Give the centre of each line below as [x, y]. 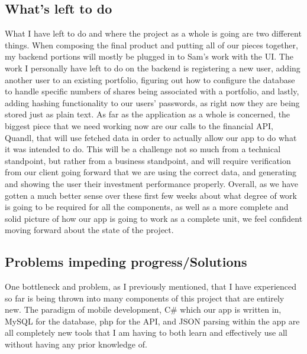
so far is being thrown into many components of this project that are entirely [145, 298]
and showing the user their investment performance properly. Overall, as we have [152, 183]
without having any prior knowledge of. [76, 344]
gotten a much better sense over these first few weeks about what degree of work [151, 195]
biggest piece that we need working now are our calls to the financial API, [139, 125]
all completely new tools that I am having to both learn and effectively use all [146, 332]
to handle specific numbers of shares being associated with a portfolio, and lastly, [152, 91]
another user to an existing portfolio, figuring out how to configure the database [150, 79]
